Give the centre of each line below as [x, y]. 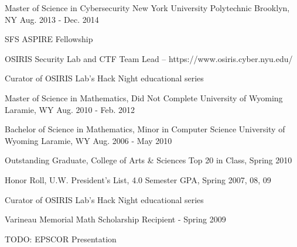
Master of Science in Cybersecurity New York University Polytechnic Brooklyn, [147, 8]
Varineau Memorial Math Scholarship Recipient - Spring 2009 [115, 219]
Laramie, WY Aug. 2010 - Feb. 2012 [70, 109]
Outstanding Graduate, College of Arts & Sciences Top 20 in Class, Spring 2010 [148, 160]
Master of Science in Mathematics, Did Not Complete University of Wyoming [144, 97]
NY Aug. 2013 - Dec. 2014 [52, 19]
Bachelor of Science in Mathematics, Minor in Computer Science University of [145, 129]
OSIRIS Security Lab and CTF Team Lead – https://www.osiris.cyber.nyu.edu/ [149, 58]
